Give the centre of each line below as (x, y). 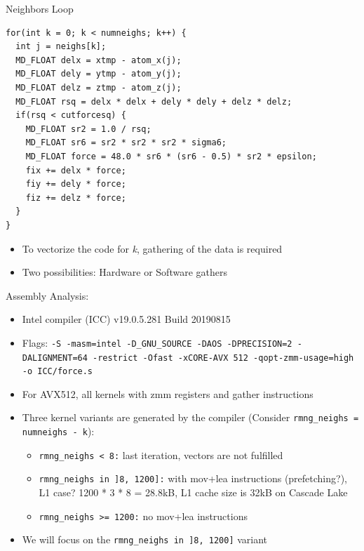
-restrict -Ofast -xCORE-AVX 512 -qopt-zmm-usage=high (223, 358)
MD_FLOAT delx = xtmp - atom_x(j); (99, 60)
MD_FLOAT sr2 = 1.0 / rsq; (88, 129)
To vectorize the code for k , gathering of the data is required (152, 248)
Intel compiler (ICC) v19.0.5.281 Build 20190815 (126, 319)
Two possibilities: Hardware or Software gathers (124, 272)
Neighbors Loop (40, 8)
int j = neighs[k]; (61, 47)
